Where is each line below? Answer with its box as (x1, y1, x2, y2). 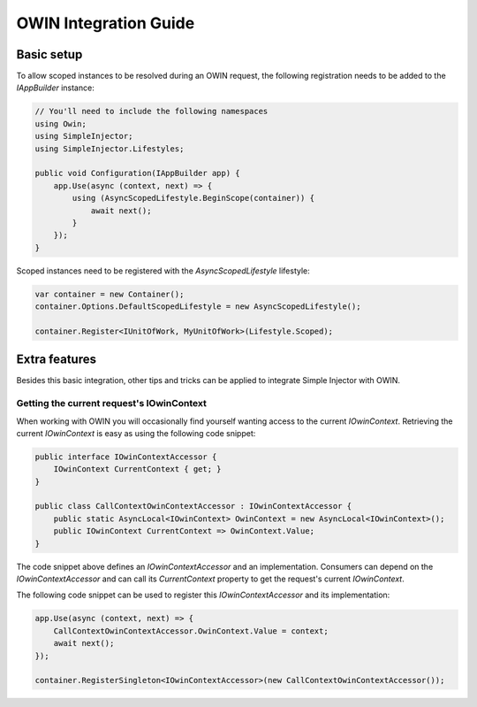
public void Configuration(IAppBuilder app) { (34, 168, 240, 179)
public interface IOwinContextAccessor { (34, 451, 217, 462)
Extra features (16, 352, 97, 367)
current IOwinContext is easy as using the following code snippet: (16, 427, 256, 438)
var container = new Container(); (34, 288, 185, 299)
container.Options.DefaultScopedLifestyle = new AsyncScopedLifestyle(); (34, 302, 361, 311)
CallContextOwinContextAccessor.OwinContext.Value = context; (53, 626, 329, 636)
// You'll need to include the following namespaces (34, 106, 269, 117)
